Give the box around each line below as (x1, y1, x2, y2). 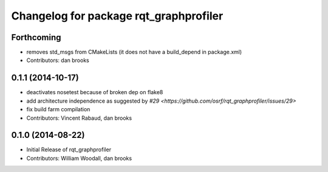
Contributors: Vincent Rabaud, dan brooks (26, 114, 132, 122)
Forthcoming (11, 32, 61, 43)
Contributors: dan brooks (26, 57, 89, 64)
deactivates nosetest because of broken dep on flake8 (26, 89, 163, 96)
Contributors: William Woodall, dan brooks (26, 154, 132, 162)
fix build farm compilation (26, 106, 91, 113)
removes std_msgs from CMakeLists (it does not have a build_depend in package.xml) (26, 49, 242, 56)
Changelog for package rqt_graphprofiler (11, 9, 224, 22)
